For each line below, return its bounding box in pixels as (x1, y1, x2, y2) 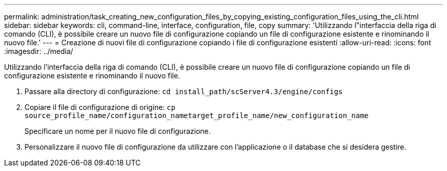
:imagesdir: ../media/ (4, 47, 73, 55)
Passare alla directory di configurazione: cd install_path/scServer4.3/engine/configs (24, 87, 343, 96)
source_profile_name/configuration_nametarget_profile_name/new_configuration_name (24, 111, 369, 120)
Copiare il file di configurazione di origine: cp (24, 103, 176, 111)
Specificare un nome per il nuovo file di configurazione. (24, 127, 211, 135)
